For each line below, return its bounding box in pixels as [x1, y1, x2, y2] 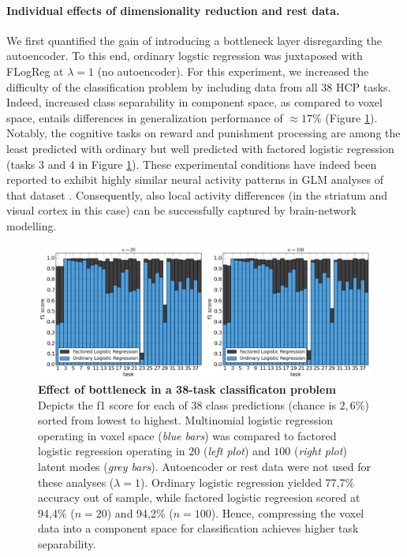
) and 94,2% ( [106, 504, 174, 521]
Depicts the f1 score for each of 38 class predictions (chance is [38, 396, 336, 413]
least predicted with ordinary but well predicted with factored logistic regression [6, 140, 394, 156]
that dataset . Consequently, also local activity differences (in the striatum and [6, 186, 388, 203]
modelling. [6, 217, 57, 234]
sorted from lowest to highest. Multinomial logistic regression [38, 412, 333, 428]
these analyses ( [38, 473, 114, 490]
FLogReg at [6, 62, 64, 79]
